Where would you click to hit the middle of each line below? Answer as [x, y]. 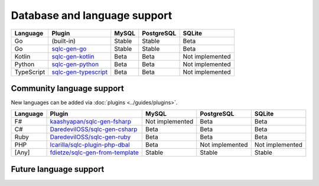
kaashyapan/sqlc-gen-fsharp [91, 122]
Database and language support [92, 15]
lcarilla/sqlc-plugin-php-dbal [90, 145]
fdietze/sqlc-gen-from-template [94, 152]
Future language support [58, 169]
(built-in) [64, 41]
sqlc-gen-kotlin [73, 56]
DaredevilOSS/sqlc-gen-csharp [94, 129]
